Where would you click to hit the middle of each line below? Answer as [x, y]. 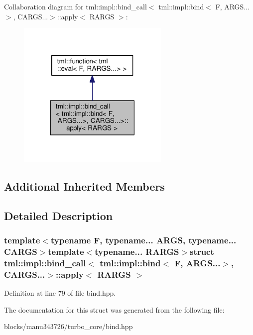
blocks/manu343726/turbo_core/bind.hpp [68, 326]
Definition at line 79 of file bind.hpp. [60, 293]
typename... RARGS [137, 252]
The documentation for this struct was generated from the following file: [114, 309]
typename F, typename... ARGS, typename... [143, 240]
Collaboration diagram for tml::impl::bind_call [75, 6]
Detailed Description [59, 215]
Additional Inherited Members [84, 186]
